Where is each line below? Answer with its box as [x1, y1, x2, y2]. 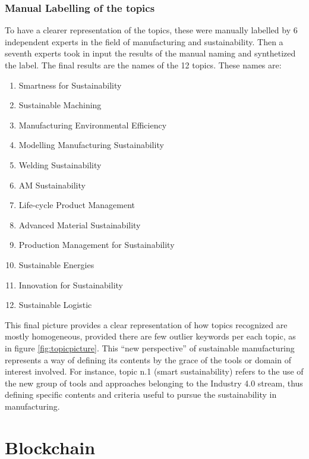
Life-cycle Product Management [18, 199, 135, 211]
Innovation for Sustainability [18, 278, 123, 291]
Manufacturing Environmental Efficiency [18, 118, 167, 131]
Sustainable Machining [18, 99, 102, 111]
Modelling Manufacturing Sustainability [18, 139, 164, 151]
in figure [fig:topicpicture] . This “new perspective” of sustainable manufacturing [5, 341, 295, 354]
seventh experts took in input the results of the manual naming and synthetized [5, 47, 296, 59]
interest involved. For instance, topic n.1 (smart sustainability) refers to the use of [5, 365, 304, 378]
